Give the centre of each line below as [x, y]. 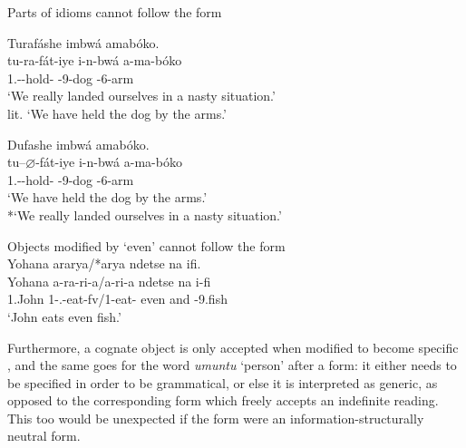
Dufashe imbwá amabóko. [78, 144]
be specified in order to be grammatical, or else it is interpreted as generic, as [223, 382]
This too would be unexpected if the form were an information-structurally [216, 418]
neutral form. [44, 436]
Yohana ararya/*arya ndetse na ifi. [104, 263]
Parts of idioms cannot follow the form [115, 12]
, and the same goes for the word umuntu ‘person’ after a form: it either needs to [232, 365]
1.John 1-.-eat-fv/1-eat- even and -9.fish [117, 299]
